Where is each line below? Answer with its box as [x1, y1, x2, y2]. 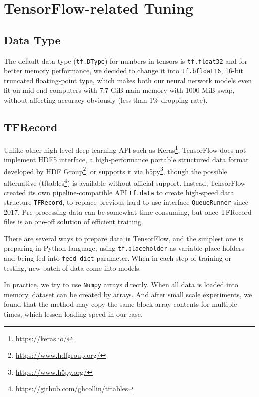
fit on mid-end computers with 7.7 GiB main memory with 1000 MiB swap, [4, 85, 235, 95]
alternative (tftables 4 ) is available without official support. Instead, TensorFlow [4, 176, 246, 188]
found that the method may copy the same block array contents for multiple [4, 299, 237, 309]
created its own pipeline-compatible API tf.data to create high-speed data [4, 187, 234, 198]
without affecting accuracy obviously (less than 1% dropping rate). [4, 95, 208, 105]
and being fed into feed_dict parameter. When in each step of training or [4, 252, 231, 263]
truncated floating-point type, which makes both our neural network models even [4, 75, 252, 85]
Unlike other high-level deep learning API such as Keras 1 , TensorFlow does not [4, 143, 246, 155]
